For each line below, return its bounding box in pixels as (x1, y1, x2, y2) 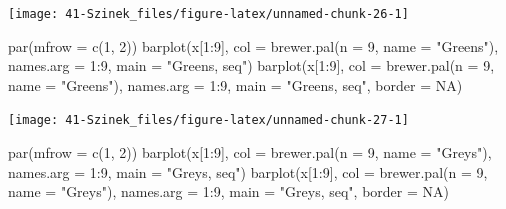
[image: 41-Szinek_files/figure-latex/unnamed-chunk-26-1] (8, 7, 409, 21)
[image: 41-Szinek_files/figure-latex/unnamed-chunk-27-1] (8, 113, 409, 128)
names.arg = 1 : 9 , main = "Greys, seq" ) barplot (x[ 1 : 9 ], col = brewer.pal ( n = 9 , (8, 161, 488, 182)
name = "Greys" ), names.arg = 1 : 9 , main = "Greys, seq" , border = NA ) (8, 181, 449, 202)
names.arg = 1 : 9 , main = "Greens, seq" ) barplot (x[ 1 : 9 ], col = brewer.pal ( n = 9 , (8, 55, 495, 76)
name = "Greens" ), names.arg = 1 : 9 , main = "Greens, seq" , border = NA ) (8, 74, 463, 95)
